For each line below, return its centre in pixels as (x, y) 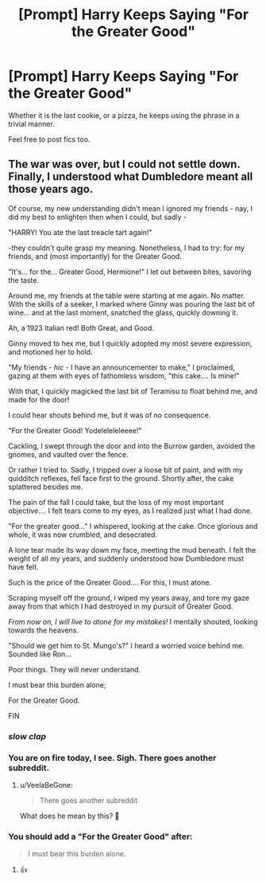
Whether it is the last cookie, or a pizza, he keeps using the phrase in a (124, 115)
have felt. (23, 566)
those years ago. (51, 189)
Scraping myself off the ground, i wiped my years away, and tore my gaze (129, 597)
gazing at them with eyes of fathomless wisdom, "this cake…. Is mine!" (124, 375)
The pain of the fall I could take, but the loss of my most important (116, 502)
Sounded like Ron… (40, 654)
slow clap (27, 736)
